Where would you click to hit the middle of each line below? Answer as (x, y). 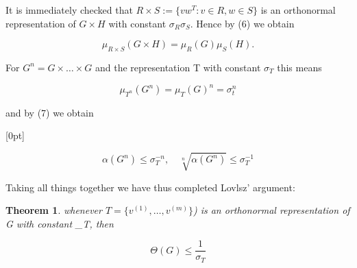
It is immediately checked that (69, 10)
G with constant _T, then (60, 223)
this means (299, 67)
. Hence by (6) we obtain (242, 23)
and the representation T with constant (178, 67)
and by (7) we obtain (50, 112)
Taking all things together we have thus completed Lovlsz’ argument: (150, 187)
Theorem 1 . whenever (54, 210)
